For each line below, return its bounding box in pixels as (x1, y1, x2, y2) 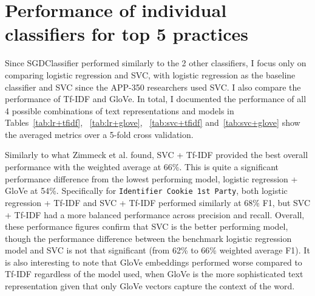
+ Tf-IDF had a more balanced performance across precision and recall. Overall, (5, 208, 305, 221)
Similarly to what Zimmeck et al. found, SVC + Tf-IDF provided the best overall (5, 148, 308, 161)
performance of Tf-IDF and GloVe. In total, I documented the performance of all (5, 92, 307, 105)
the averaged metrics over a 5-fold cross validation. (5, 128, 194, 140)
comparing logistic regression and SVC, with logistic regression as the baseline (5, 68, 296, 81)
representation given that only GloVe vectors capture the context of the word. (5, 280, 295, 292)
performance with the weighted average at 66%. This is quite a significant (5, 160, 279, 173)
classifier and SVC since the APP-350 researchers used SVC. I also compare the (5, 80, 301, 93)
